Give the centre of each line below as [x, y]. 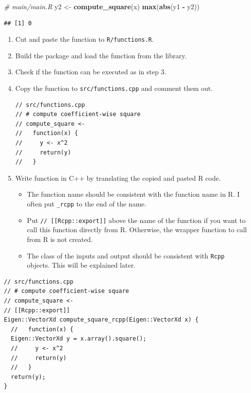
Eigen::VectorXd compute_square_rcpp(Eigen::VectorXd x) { [101, 320]
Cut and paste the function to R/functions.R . [84, 39]
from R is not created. [60, 239]
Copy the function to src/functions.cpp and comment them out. [114, 88]
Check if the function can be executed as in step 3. [91, 72]
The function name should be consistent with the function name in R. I [133, 194]
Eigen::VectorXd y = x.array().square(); [79, 339]
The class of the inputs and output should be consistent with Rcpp [126, 255]
